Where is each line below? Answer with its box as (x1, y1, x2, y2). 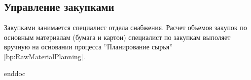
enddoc (4, 68, 26, 78)
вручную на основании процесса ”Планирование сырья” (4, 41, 173, 52)
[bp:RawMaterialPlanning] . (4, 51, 85, 61)
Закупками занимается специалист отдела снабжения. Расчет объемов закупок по (4, 22, 247, 33)
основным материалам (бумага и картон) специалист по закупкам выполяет (4, 32, 231, 42)
